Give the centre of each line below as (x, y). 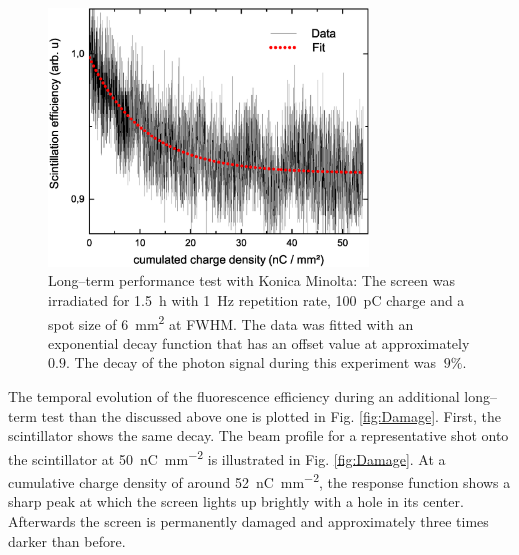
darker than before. (67, 540)
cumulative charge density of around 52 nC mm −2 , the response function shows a (259, 480)
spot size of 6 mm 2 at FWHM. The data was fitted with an (231, 322)
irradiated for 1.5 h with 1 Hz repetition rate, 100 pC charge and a (256, 300)
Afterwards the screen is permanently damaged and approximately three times (248, 520)
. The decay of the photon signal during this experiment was (251, 362)
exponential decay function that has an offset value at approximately (259, 342)
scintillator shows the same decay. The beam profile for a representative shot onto (258, 435)
